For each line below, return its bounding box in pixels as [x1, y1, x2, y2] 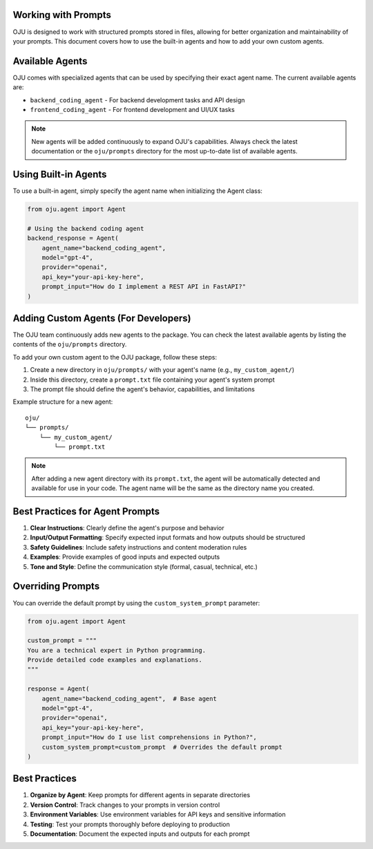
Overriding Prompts [12, 581, 100, 593]
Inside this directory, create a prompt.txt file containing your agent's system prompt [30, 375, 275, 384]
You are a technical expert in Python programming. [27, 646, 207, 654]
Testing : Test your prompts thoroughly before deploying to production [30, 820, 231, 828]
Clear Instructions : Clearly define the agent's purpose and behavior [30, 524, 224, 532]
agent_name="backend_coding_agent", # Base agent [41, 695, 217, 702]
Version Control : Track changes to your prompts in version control [30, 801, 220, 809]
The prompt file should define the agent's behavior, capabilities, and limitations [30, 385, 255, 393]
